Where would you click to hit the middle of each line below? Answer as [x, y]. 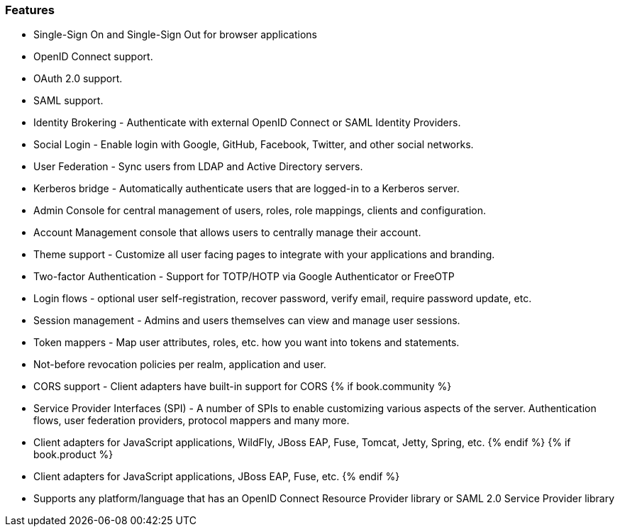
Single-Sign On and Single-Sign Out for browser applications [175, 35]
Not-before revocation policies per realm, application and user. [180, 365]
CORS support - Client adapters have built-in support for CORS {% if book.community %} [243, 387]
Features [30, 10]
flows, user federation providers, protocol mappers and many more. [192, 421]
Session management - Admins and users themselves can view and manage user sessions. [247, 321]
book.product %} [73, 455]
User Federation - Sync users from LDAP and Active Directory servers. [198, 167]
